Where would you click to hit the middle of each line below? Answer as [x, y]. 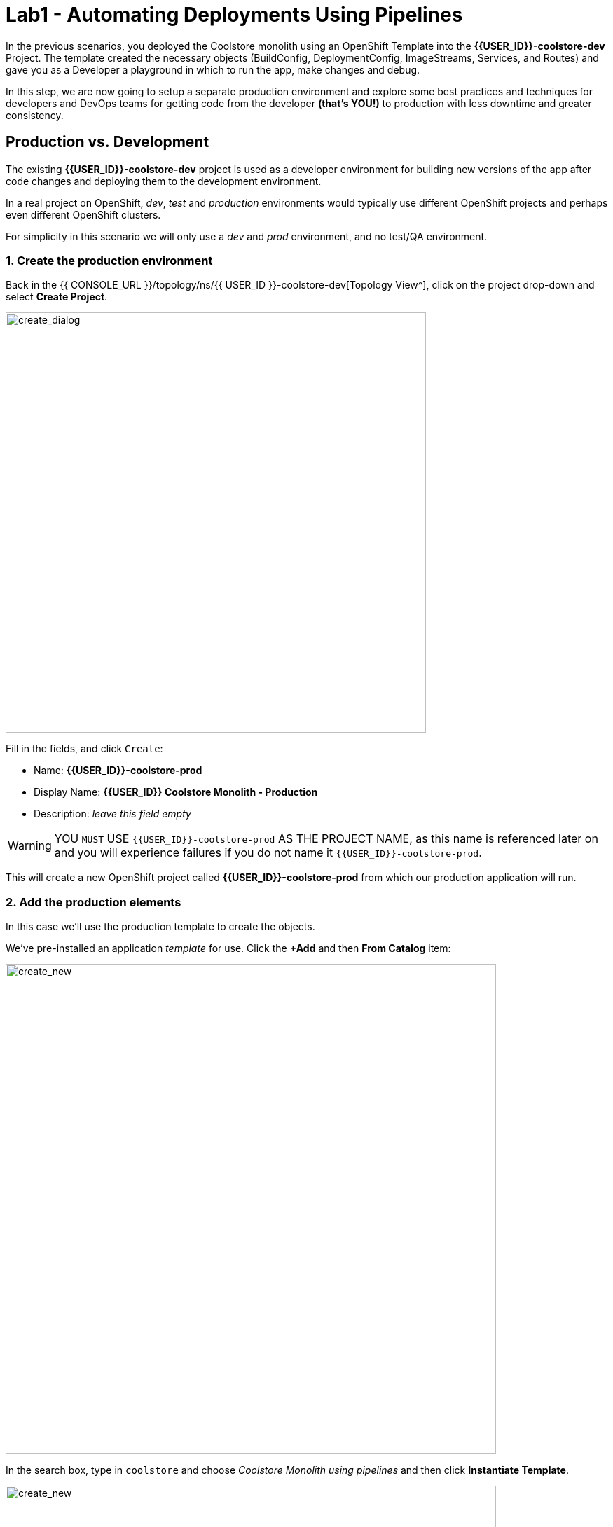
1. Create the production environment [109, 260]
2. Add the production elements [94, 902]
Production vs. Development [108, 142]
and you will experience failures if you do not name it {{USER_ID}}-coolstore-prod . [268, 853]
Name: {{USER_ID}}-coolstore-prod [118, 771]
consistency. [35, 115]
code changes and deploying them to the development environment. [164, 181]
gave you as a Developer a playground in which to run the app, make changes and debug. [213, 69]
